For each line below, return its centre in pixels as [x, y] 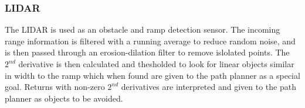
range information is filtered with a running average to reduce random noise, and [150, 41]
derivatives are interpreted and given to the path [209, 87]
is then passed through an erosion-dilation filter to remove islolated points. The [147, 52]
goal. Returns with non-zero [55, 87]
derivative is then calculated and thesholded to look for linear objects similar [156, 64]
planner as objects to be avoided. [64, 98]
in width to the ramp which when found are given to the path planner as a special [152, 75]
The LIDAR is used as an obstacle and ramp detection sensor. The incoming [143, 29]
